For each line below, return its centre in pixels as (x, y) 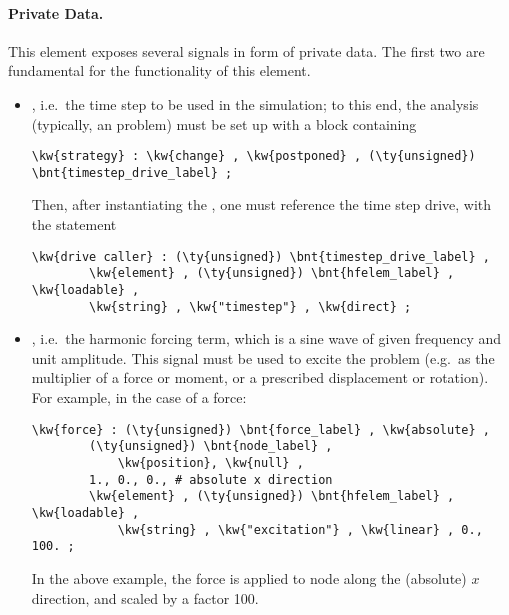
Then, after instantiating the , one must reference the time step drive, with (261, 204)
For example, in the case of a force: (139, 397)
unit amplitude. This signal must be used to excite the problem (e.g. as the (263, 357)
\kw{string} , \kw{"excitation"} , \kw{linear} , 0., (300, 529)
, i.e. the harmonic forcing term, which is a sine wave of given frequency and (266, 338)
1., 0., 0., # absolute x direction (211, 479)
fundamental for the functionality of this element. (159, 70)
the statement (74, 224)
